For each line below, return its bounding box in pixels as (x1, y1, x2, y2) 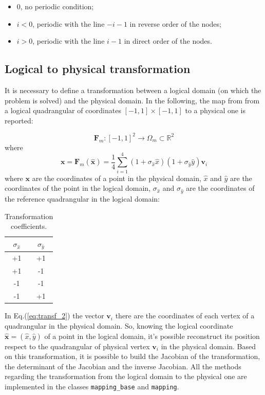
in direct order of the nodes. (124, 35, 212, 46)
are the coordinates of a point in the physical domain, (32, 172, 201, 183)
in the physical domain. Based (161, 340, 256, 351)
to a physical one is (185, 105, 246, 116)
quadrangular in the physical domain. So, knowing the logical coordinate (5, 320, 233, 331)
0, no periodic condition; (16, 1, 94, 11)
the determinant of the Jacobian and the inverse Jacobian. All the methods (5, 361, 241, 371)
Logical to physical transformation (5, 61, 191, 77)
